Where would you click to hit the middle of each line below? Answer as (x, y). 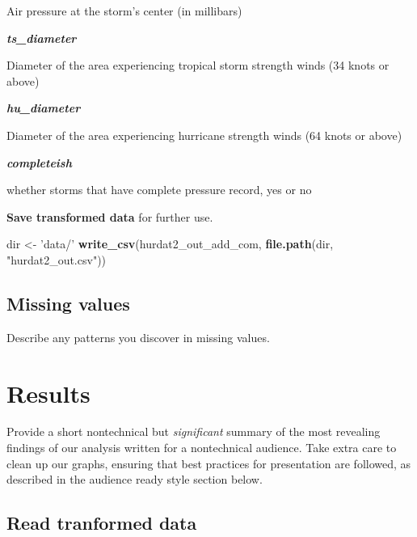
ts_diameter (42, 38)
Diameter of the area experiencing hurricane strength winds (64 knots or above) (204, 135)
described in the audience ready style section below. (135, 479)
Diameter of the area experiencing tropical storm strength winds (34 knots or (198, 65)
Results (48, 393)
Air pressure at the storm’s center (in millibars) (124, 11)
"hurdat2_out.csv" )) (57, 259)
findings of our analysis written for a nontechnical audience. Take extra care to (202, 448)
